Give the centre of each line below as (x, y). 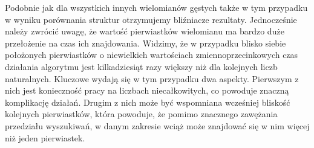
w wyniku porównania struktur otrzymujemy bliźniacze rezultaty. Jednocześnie (151, 19)
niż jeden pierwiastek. (45, 137)
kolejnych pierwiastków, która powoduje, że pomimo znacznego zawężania (141, 114)
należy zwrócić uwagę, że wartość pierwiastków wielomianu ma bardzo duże (145, 31)
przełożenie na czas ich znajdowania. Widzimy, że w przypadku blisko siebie (146, 43)
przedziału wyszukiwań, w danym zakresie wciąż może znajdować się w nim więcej (157, 125)
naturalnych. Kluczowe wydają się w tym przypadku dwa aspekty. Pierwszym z (152, 78)
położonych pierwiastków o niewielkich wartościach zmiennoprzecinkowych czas (152, 55)
